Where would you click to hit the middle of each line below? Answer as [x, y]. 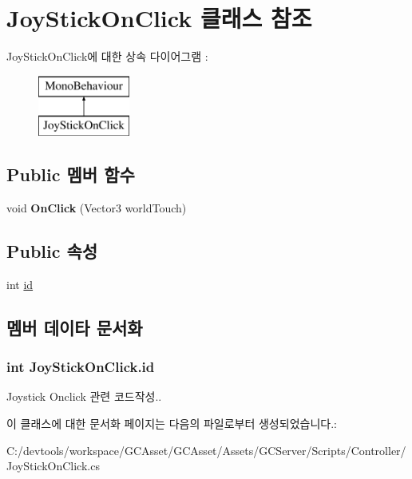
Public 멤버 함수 [71, 174]
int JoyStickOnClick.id [81, 367]
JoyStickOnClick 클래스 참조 [159, 18]
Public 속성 [52, 251]
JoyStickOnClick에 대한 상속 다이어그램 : [107, 56]
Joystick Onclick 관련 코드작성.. [84, 396]
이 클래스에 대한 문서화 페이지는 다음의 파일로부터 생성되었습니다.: [172, 424]
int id [20, 284]
